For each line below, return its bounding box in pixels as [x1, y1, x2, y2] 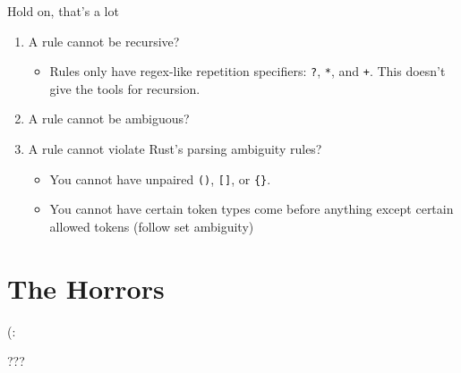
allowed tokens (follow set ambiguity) [49, 216, 254, 235]
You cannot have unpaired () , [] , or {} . [49, 169, 271, 188]
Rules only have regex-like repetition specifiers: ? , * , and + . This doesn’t [49, 62, 446, 81]
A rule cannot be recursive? [28, 31, 180, 50]
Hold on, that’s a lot [7, 2, 119, 20]
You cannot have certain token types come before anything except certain [49, 199, 454, 218]
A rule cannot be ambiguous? [28, 109, 190, 128]
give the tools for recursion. [49, 79, 201, 97]
